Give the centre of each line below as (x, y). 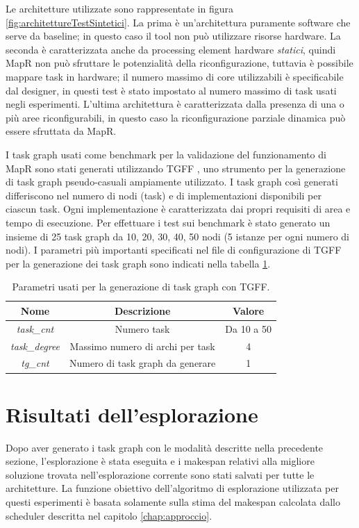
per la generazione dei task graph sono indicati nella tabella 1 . (138, 263)
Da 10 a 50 (248, 328)
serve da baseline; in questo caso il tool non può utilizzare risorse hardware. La (173, 36)
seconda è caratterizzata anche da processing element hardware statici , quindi (171, 49)
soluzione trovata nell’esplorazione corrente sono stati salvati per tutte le (160, 474)
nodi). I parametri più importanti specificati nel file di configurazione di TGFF (174, 250)
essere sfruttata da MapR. (61, 131)
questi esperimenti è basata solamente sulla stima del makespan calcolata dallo (173, 502)
